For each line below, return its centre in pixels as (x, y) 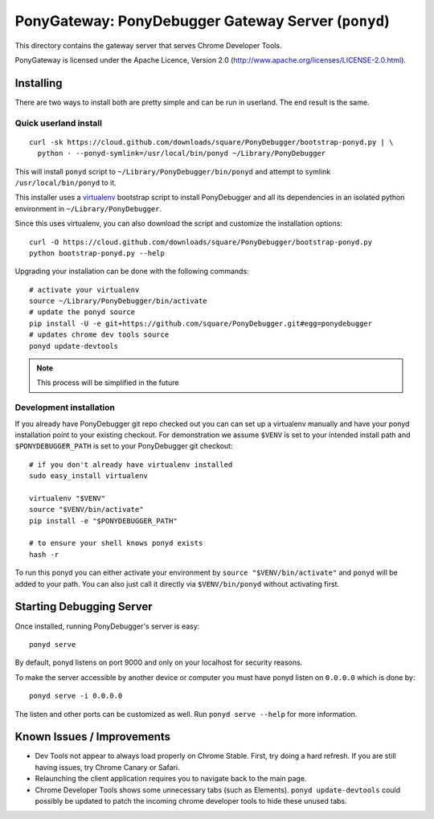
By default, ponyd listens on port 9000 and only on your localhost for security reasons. (159, 662)
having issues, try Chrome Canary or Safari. (107, 767)
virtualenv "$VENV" (68, 498)
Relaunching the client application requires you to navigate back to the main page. (171, 779)
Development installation (65, 407)
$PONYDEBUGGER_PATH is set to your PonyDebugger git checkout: (124, 446)
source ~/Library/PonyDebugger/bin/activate (119, 301)
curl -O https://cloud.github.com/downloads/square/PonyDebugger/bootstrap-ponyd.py (201, 242)
